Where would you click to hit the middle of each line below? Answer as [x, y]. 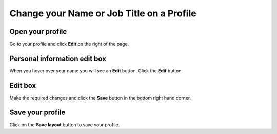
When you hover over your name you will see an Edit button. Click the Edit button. [96, 71]
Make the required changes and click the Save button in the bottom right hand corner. [100, 98]
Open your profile [38, 32]
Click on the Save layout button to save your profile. [65, 125]
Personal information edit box [58, 58]
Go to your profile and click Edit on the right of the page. [69, 44]
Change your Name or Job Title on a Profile [103, 13]
